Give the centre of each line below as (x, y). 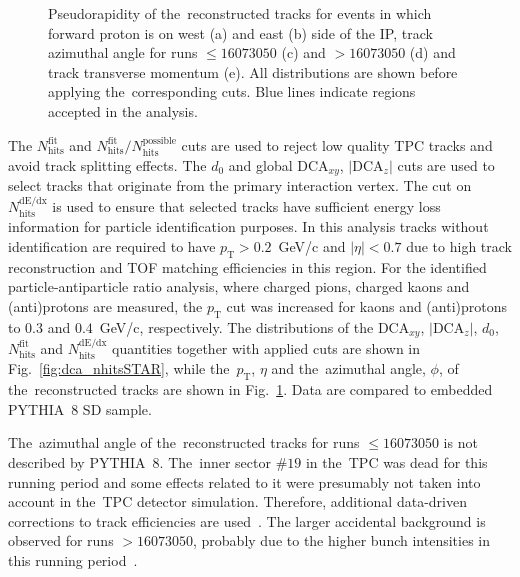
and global (260, 164)
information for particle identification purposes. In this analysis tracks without (248, 226)
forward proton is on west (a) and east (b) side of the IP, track (240, 32)
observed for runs (61, 540)
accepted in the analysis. (123, 110)
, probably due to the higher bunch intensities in (341, 540)
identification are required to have (112, 245)
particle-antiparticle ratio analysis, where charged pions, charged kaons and (239, 286)
